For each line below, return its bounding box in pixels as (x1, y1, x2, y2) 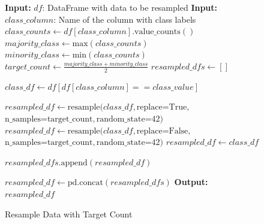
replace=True (136, 103, 187, 112)
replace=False (136, 126, 188, 135)
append (61, 158, 88, 167)
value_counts (134, 28, 181, 37)
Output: (174, 175, 208, 188)
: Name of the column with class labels (53, 13, 196, 25)
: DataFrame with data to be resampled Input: (42, 1, 218, 13)
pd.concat (67, 178, 103, 187)
